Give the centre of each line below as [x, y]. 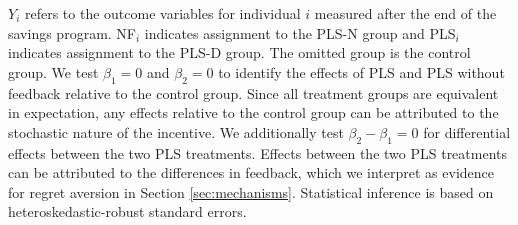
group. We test [53, 71]
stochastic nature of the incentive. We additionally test [176, 131]
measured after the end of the [405, 13]
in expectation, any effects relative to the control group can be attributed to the [253, 112]
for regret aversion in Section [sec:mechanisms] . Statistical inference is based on [251, 191]
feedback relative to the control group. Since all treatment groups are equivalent [253, 92]
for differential [467, 131]
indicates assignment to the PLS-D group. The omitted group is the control [239, 52]
